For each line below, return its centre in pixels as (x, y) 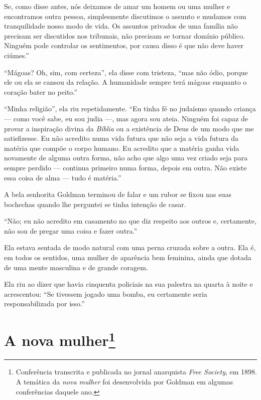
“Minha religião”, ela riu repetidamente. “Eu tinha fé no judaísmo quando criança (130, 109)
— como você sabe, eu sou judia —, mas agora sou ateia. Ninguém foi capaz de (126, 118)
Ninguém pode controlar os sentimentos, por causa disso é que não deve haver (124, 45)
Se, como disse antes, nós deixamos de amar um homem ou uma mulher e (117, 6)
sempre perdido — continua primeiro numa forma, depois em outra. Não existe (125, 167)
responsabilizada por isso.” (44, 304)
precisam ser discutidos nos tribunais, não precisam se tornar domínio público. (124, 35)
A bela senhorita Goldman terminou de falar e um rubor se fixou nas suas (118, 194)
